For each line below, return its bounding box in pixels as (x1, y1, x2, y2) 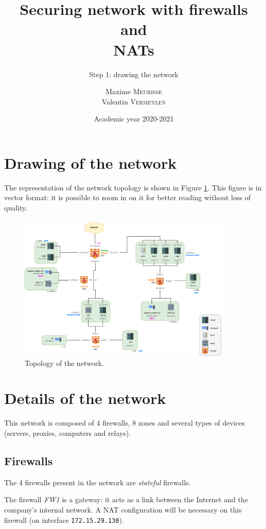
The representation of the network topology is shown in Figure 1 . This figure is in (4, 182, 262, 192)
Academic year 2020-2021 (94, 113, 174, 124)
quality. (4, 202, 28, 213)
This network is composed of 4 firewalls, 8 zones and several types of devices (4, 417, 245, 428)
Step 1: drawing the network (89, 68, 179, 79)
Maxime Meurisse (105, 86, 162, 97)
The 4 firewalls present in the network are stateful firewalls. (4, 477, 191, 487)
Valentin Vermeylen (101, 96, 166, 107)
